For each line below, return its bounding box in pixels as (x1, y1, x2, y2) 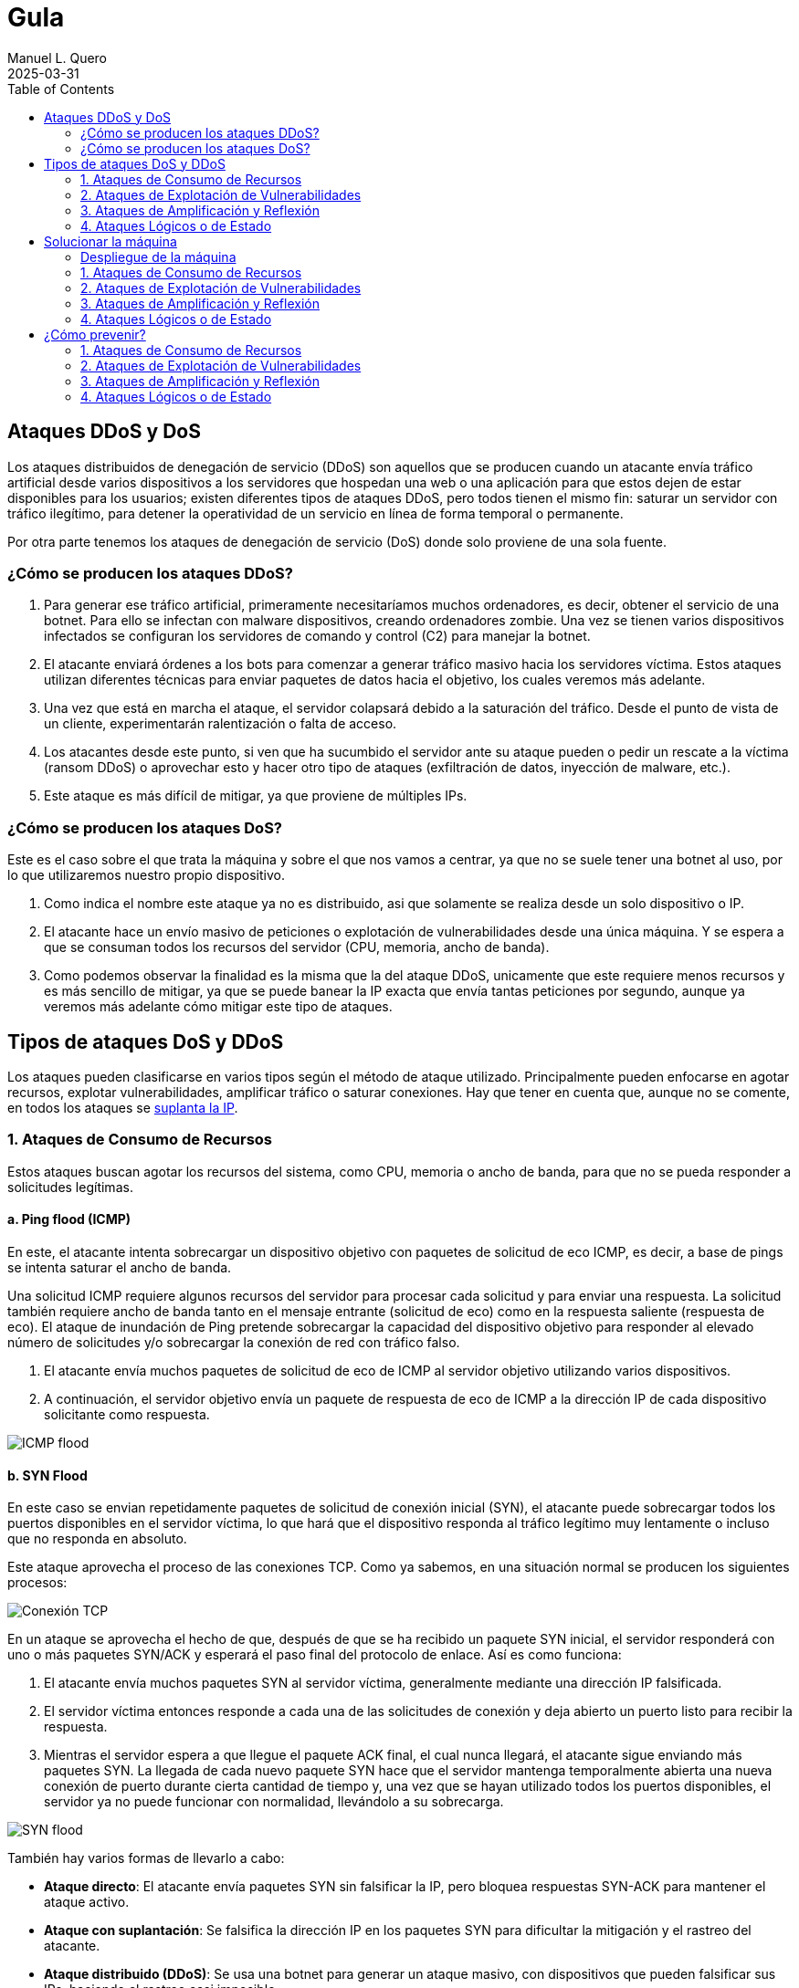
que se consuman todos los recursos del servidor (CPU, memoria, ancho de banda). (44, 939, 550, 956)
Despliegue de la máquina (80, 248, 237, 265)
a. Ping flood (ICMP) (7, 1211, 131, 1228)
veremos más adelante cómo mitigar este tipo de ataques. (44, 999, 393, 1015)
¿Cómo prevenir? (44, 326, 146, 342)
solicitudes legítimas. (7, 1178, 133, 1195)
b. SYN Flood (7, 1467, 88, 1483)
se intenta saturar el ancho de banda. (7, 1259, 232, 1275)
